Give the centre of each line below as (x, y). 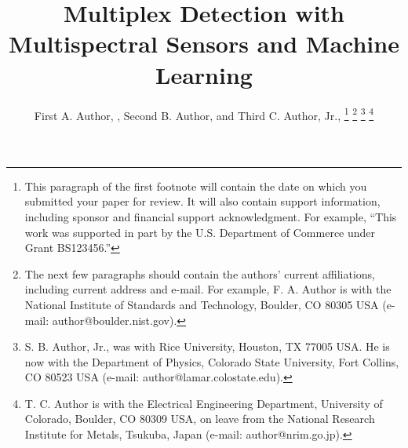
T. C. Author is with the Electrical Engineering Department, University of (204, 403)
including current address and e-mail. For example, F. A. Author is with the (208, 289)
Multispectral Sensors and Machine (204, 44)
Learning (204, 74)
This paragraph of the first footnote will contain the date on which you (196, 186)
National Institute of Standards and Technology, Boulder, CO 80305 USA (202, 304)
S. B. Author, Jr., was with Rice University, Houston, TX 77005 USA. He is (207, 346)
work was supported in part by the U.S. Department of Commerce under (200, 232)
